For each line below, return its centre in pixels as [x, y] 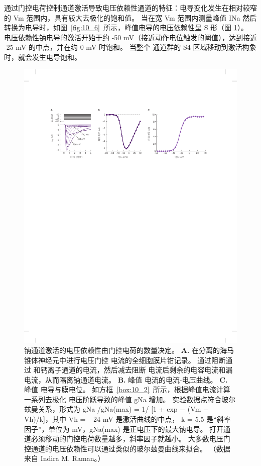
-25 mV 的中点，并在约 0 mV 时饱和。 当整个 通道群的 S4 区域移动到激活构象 [130, 47]
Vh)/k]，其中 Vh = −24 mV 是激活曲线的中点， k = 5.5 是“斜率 [127, 419]
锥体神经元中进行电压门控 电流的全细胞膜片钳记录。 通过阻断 [125, 360]
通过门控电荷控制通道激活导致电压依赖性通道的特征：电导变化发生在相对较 [127, 8]
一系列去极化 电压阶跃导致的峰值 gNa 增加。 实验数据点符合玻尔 [130, 399]
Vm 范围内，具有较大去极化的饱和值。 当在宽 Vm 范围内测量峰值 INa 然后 [135, 17]
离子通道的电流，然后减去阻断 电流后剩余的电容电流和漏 [140, 370]
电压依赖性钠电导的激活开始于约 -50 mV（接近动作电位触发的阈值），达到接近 [130, 37]
